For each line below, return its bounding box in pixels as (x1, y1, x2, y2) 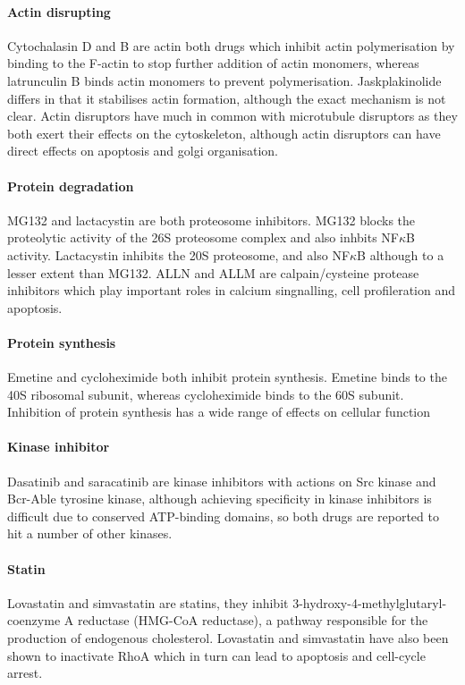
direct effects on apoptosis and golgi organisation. (7, 141, 278, 160)
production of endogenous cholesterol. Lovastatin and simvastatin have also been (7, 629, 449, 647)
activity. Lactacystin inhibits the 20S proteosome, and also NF (7, 245, 351, 264)
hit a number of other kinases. (7, 524, 173, 543)
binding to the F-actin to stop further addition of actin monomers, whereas (7, 54, 419, 72)
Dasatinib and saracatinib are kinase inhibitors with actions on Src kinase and (7, 471, 436, 490)
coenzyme (7, 611, 61, 630)
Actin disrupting (7, 2, 111, 21)
